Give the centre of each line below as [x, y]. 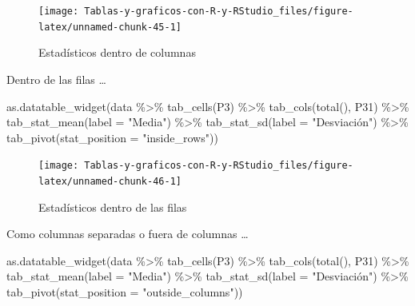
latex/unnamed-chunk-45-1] [110, 27]
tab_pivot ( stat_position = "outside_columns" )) [125, 291]
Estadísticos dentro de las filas [113, 207]
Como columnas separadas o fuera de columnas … [128, 234]
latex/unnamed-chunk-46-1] [110, 181]
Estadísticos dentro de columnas [117, 52]
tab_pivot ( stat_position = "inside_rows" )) [112, 137]
